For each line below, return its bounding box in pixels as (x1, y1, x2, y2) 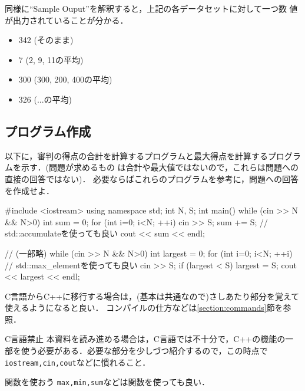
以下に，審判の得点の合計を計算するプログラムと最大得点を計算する (5, 149, 268, 162)
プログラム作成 (5, 121, 91, 140)
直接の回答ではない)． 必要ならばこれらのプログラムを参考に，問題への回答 (5, 172, 299, 185)
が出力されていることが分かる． (5, 14, 128, 26)
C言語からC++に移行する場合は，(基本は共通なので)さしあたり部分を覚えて (5, 290, 300, 302)
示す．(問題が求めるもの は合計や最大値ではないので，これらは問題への (21, 161, 299, 173)
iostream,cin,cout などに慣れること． (5, 356, 151, 368)
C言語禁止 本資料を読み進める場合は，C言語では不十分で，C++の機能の (5, 333, 286, 345)
